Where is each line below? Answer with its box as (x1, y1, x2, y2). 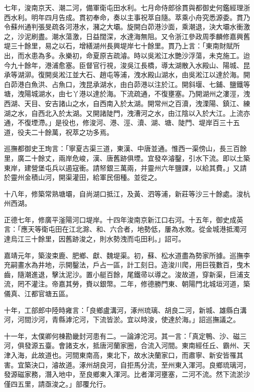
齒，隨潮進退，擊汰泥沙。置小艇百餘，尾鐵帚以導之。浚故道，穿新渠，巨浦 (4, 269, 243, 279)
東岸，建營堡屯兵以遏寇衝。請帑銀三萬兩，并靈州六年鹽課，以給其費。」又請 (4, 162, 247, 173)
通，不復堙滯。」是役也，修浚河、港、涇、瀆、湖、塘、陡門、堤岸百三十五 (4, 117, 240, 128)
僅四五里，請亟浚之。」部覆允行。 (4, 378, 110, 389)
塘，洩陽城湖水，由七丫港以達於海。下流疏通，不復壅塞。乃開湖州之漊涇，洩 (4, 88, 250, 99)
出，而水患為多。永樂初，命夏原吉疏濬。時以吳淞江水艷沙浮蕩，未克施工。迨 (4, 50, 250, 60)
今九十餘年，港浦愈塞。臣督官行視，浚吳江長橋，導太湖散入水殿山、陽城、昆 (4, 60, 250, 70)
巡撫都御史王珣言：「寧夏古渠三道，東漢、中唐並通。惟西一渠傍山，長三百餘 (4, 143, 247, 153)
